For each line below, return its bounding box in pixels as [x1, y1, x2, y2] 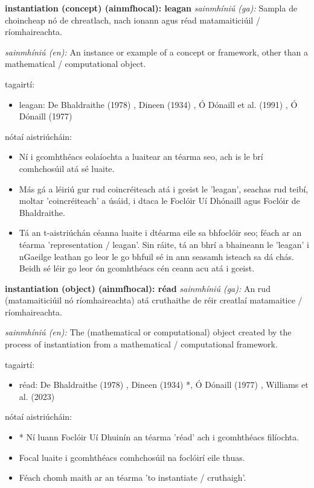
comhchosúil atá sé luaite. [19, 162, 115, 174]
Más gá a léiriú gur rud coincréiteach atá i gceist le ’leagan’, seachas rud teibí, [19, 182, 309, 195]
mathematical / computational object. [5, 57, 146, 70]
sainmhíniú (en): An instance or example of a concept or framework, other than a [5, 45, 308, 58]
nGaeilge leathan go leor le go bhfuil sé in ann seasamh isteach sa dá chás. [19, 250, 294, 262]
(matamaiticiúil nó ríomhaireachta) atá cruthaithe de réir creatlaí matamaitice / [5, 294, 303, 306]
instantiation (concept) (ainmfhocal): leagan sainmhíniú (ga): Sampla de [5, 2, 298, 14]
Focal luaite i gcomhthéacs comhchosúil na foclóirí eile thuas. [19, 451, 245, 463]
